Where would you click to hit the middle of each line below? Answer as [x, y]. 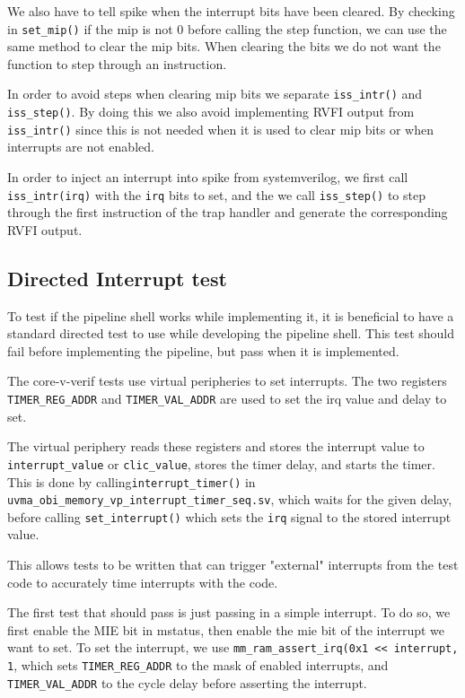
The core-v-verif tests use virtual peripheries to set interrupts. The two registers [227, 381]
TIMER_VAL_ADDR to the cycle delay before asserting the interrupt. [187, 682]
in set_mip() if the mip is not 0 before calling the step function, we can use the [227, 28]
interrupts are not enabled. [81, 147]
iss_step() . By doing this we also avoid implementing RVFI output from [211, 112]
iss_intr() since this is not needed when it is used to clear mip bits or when [220, 129]
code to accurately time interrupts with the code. [143, 582]
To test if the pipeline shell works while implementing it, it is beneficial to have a [231, 315]
